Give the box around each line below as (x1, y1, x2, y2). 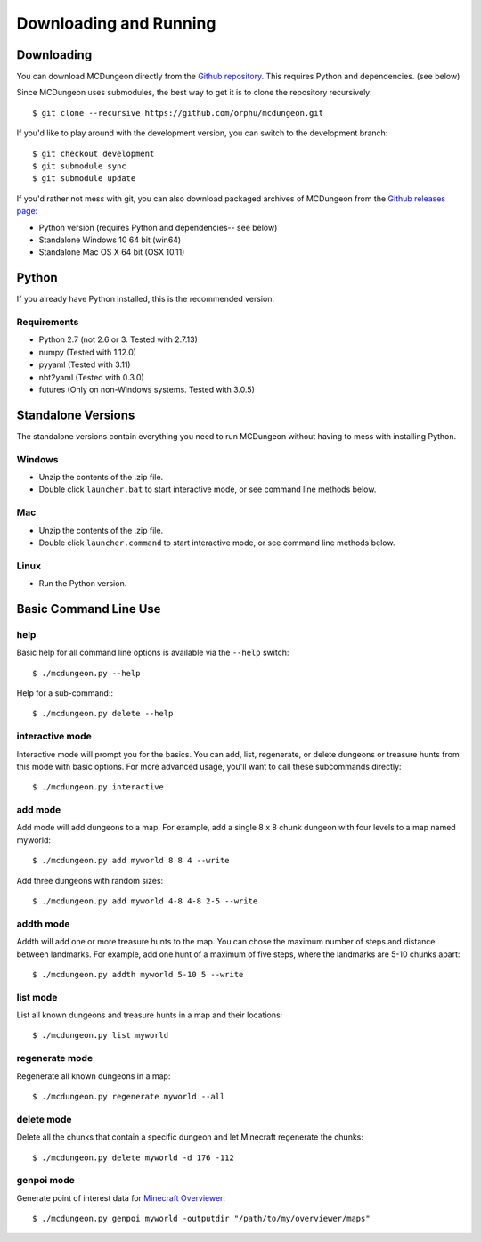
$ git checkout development (32, 148, 155, 159)
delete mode (16, 1113, 72, 1125)
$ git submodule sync (32, 161, 126, 171)
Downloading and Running (16, 13, 216, 33)
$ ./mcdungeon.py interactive (32, 782, 165, 792)
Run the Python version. (38, 578, 127, 589)
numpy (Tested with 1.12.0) (38, 347, 137, 357)
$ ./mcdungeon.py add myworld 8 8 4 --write (32, 855, 231, 866)
